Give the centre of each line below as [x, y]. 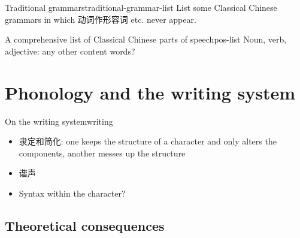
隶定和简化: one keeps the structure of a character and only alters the [148, 141]
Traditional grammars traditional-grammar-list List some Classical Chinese [141, 7]
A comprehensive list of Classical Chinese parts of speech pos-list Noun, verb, [146, 39]
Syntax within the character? [72, 193]
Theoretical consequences [85, 225]
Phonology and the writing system [150, 92]
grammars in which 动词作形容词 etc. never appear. [101, 19]
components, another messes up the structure [102, 153]
